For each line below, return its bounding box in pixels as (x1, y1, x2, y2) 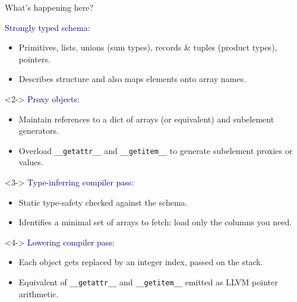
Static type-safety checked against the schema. (18, 196, 188, 208)
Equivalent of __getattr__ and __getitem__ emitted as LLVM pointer (18, 275, 278, 288)
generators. (18, 124, 59, 137)
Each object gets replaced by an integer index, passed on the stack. (18, 256, 263, 268)
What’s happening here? (5, 1, 94, 13)
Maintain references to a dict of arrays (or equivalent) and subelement (18, 112, 274, 125)
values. (18, 156, 43, 168)
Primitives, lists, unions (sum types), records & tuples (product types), (18, 41, 277, 54)
